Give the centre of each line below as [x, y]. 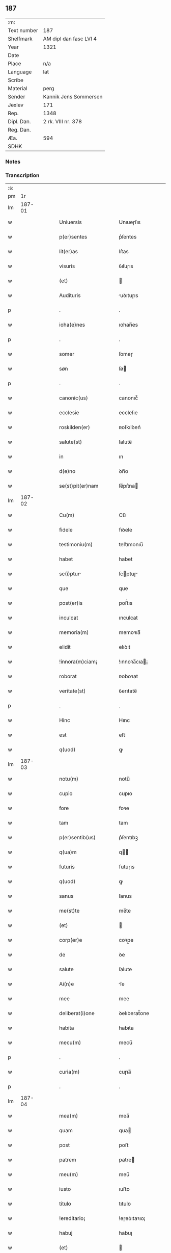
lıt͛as [124, 252]
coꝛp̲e [126, 940]
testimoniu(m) [76, 545]
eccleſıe [129, 413]
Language [20, 72]
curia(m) [69, 1072]
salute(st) [71, 442]
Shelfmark [20, 39]
